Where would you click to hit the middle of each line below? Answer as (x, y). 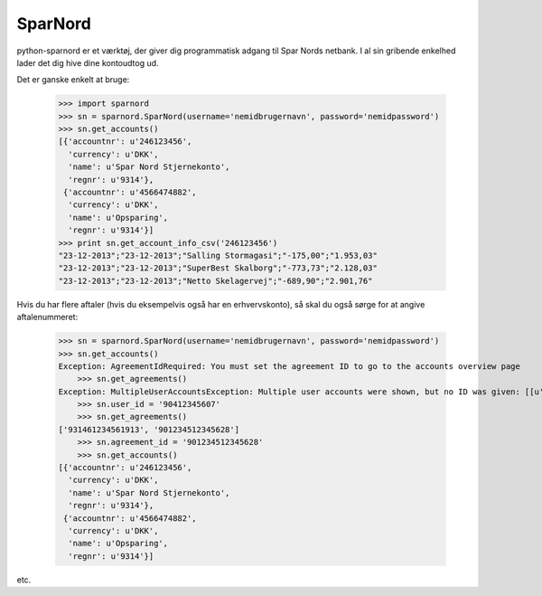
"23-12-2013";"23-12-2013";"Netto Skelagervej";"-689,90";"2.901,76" (215, 281)
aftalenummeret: (47, 317)
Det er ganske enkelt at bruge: (73, 80)
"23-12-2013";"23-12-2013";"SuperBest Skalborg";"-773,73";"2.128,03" (218, 268)
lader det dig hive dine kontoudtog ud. (88, 62)
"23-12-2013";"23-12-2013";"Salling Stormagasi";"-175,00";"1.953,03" (218, 255)
